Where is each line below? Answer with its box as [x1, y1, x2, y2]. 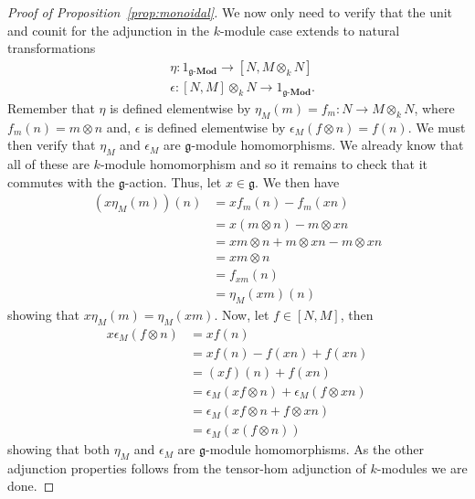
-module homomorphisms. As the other [206, 440, 425, 459]
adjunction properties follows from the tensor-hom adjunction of [7, 458, 366, 477]
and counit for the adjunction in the [7, 20, 209, 39]
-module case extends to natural [219, 20, 400, 39]
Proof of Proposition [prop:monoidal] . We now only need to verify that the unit [7, 3, 453, 21]
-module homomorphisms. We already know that [191, 135, 464, 154]
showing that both [7, 440, 111, 459]
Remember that [7, 98, 95, 117]
